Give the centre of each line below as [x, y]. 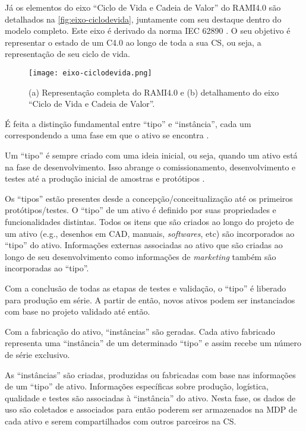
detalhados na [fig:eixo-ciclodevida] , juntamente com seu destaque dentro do [143, 19]
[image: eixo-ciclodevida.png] [90, 73]
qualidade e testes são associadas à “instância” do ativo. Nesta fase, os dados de [150, 397]
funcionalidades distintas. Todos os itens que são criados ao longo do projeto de [149, 221]
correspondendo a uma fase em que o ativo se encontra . [107, 135]
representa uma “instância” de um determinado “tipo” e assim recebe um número [153, 343]
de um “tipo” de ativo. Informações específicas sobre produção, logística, [137, 386]
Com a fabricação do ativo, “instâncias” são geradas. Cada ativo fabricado [140, 331]
